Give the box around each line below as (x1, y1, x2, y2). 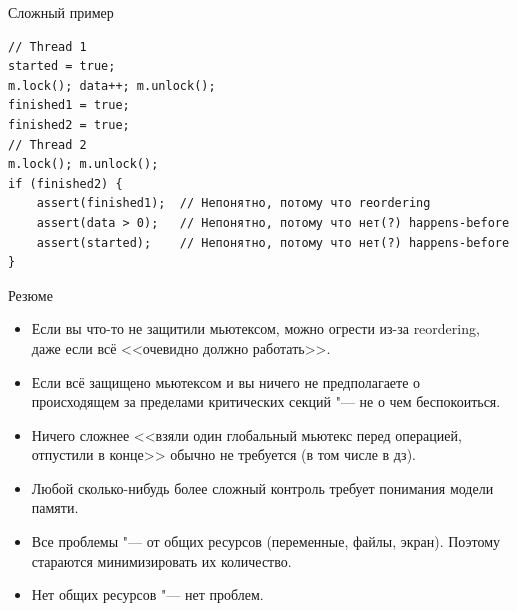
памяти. (31, 497, 79, 518)
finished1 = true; (8, 98, 130, 113)
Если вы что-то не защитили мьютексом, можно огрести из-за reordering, (31, 318, 480, 339)
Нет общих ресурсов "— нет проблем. (31, 584, 264, 605)
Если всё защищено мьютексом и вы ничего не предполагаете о (31, 371, 421, 392)
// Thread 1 (8, 39, 87, 54)
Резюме (8, 284, 53, 305)
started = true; (8, 59, 116, 74)
